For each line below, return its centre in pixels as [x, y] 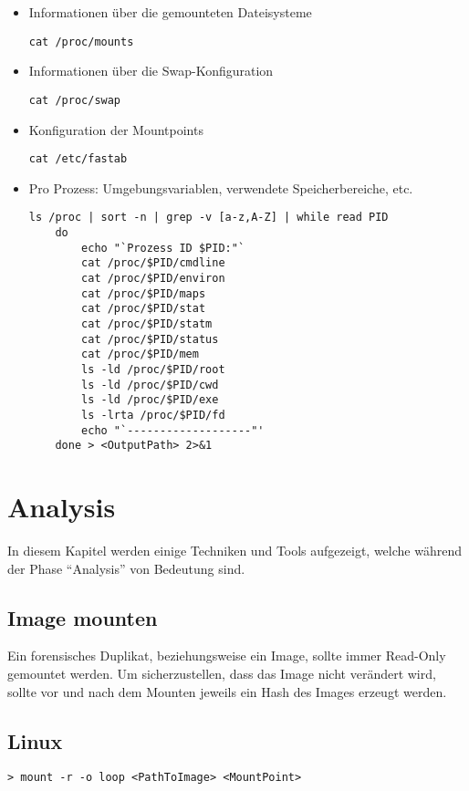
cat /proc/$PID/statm [147, 323]
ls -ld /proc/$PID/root [153, 369]
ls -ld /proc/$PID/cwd [150, 385]
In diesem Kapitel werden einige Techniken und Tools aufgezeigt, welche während [234, 550]
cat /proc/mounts [81, 42]
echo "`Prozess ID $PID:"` [163, 248]
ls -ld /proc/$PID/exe [150, 400]
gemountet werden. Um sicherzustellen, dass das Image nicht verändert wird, [222, 673]
